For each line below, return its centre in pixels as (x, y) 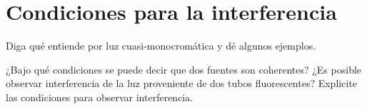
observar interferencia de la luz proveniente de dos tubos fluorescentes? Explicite (181, 83)
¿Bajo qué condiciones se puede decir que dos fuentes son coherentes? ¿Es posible (184, 69)
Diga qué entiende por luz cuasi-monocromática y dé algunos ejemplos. (161, 46)
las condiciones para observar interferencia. (100, 97)
